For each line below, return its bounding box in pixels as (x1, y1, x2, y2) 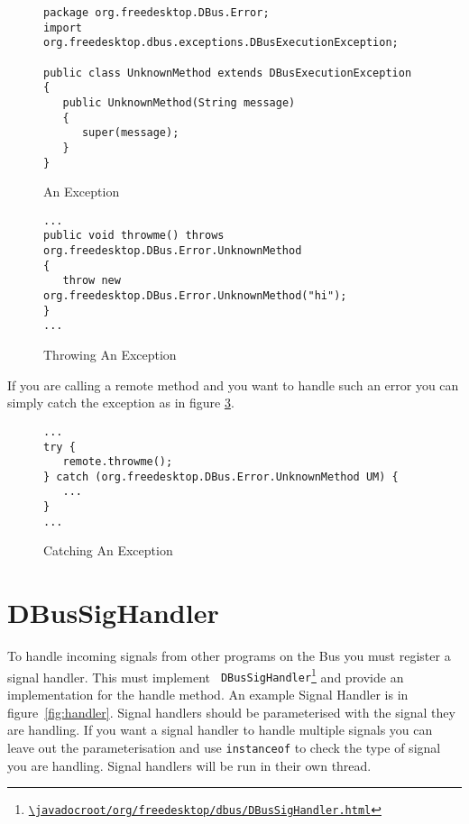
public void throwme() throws (43, 229, 225, 243)
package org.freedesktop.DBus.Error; (43, 6, 270, 19)
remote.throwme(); (62, 455, 173, 469)
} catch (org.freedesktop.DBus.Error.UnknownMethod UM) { (43, 470, 399, 483)
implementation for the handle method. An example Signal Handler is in (7, 685, 409, 704)
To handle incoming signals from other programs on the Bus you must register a (7, 646, 451, 665)
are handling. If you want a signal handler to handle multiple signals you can (7, 720, 433, 739)
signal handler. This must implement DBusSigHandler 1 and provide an (7, 664, 404, 686)
